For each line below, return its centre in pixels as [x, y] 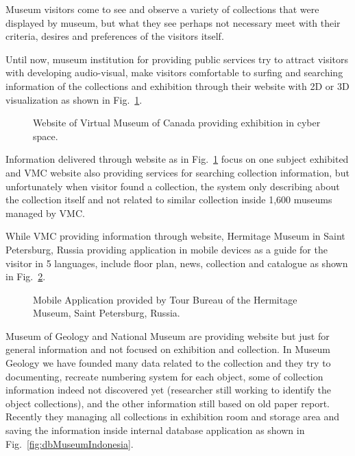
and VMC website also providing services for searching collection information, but [177, 172]
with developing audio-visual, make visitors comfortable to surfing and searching [174, 72]
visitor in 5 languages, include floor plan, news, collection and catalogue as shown [177, 263]
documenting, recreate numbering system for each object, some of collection [164, 376]
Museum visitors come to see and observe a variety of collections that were [162, 9]
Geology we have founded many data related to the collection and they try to [168, 363]
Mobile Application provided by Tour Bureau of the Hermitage [165, 299]
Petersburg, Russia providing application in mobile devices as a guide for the [167, 249]
